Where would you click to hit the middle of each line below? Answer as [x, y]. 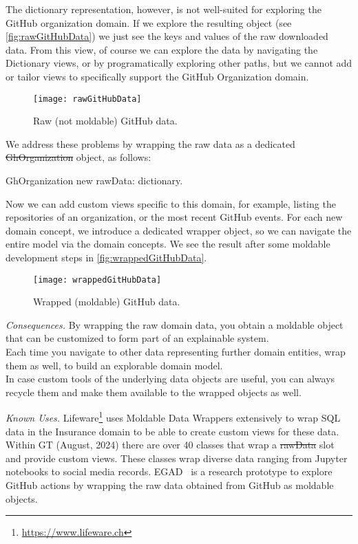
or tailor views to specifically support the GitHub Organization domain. [157, 76]
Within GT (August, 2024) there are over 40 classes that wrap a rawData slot [170, 445]
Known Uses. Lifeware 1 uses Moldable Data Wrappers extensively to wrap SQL [173, 417]
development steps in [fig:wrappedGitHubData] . [106, 257]
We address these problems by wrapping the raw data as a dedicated [150, 143]
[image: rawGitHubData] [87, 99]
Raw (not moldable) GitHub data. [105, 121]
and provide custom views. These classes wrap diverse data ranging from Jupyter [177, 458]
